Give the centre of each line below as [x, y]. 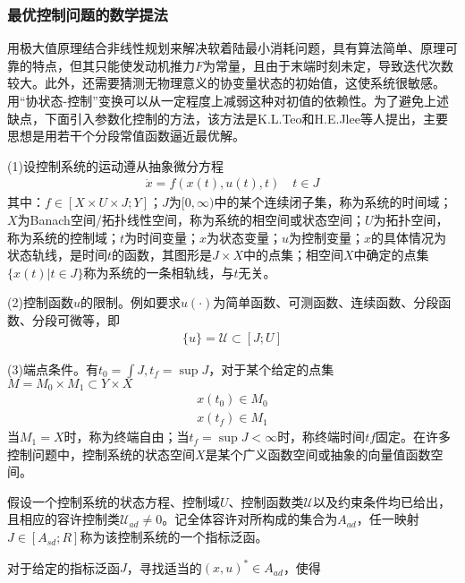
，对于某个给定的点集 [271, 369]
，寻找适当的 [164, 567]
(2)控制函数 [40, 302]
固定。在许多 [414, 437]
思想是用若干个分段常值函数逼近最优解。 [126, 136]
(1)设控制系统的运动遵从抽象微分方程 [115, 165]
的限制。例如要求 [130, 302]
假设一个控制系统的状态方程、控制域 [114, 501]
